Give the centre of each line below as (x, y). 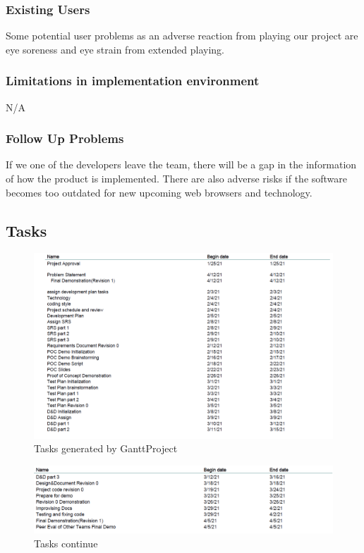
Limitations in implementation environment (133, 81)
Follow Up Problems (65, 138)
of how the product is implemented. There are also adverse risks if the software (177, 179)
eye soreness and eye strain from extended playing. (115, 49)
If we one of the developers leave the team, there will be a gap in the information (181, 164)
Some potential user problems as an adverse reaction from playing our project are (182, 36)
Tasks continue (66, 543)
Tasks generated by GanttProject (106, 448)
